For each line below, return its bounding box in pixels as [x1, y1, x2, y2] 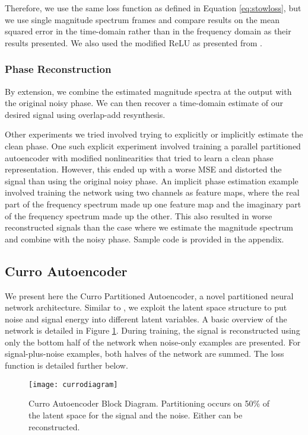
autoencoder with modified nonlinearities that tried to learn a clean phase [5, 151, 274, 164]
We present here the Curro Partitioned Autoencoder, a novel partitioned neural [5, 289, 294, 302]
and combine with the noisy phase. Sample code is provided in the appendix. [5, 232, 284, 245]
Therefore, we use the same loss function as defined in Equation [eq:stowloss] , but [5, 2, 301, 14]
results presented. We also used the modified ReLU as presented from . [5, 36, 262, 49]
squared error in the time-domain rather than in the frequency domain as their [5, 25, 291, 37]
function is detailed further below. [5, 359, 128, 372]
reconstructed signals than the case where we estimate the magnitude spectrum [5, 221, 293, 234]
